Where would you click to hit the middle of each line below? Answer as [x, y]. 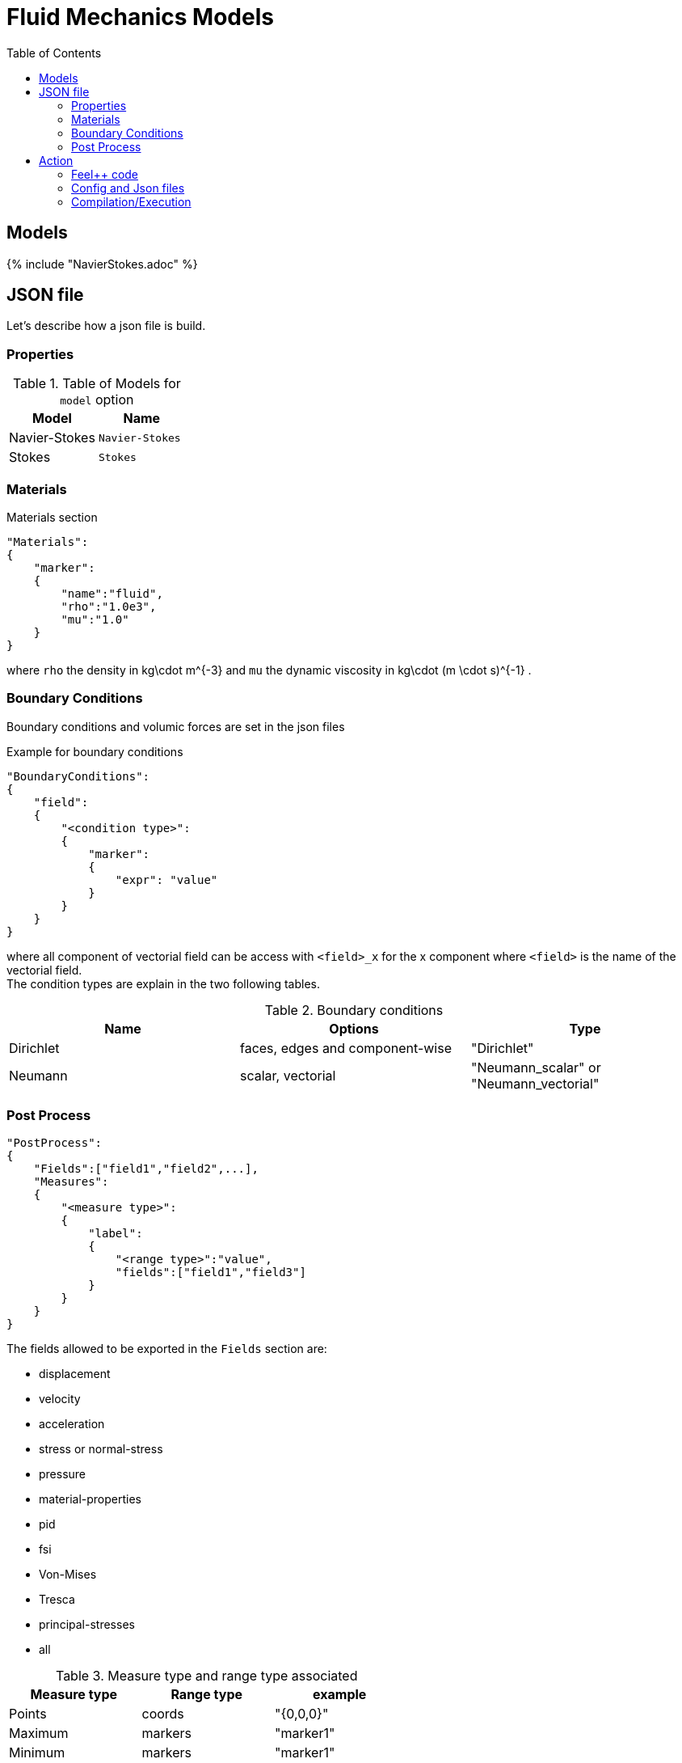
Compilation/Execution [131, 201]
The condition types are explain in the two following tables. [163, 983]
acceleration [72, 1424]
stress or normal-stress [101, 1449]
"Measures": [71, 1182]
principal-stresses [87, 1625]
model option [97, 400]
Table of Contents [54, 53]
